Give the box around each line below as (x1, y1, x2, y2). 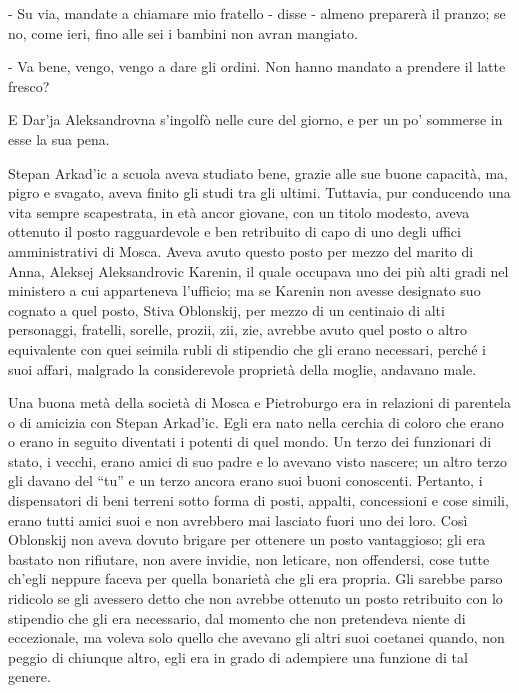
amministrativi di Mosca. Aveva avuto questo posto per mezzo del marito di (8, 240, 474, 261)
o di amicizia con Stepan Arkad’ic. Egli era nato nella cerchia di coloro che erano (8, 411, 504, 432)
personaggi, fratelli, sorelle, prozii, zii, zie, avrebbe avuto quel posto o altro (8, 319, 467, 340)
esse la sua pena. (8, 128, 110, 149)
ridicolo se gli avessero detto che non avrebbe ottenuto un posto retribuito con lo (8, 588, 503, 609)
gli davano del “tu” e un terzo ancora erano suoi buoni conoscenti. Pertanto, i (8, 470, 483, 491)
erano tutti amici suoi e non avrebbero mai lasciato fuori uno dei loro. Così (8, 509, 468, 530)
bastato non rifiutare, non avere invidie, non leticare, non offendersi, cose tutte (8, 548, 490, 569)
